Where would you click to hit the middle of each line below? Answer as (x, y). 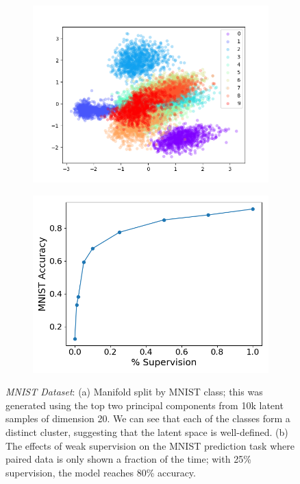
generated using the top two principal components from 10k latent (145, 405)
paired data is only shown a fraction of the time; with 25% (128, 459)
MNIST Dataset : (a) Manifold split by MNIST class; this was (134, 392)
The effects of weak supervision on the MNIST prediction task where (150, 445)
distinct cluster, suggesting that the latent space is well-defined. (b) (147, 431)
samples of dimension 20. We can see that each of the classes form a (148, 418)
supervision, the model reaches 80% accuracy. (101, 472)
